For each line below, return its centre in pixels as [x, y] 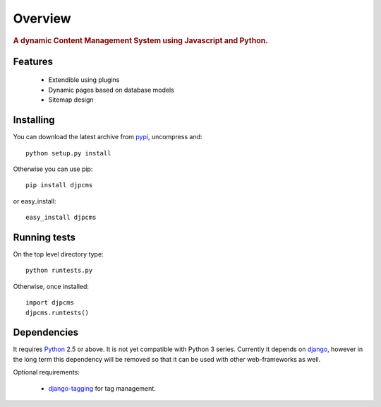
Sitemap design [71, 100]
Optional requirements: [47, 372]
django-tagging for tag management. [102, 388]
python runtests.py [59, 271]
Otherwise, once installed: [51, 286]
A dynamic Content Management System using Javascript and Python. [140, 40]
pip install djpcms [59, 185]
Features [33, 61]
